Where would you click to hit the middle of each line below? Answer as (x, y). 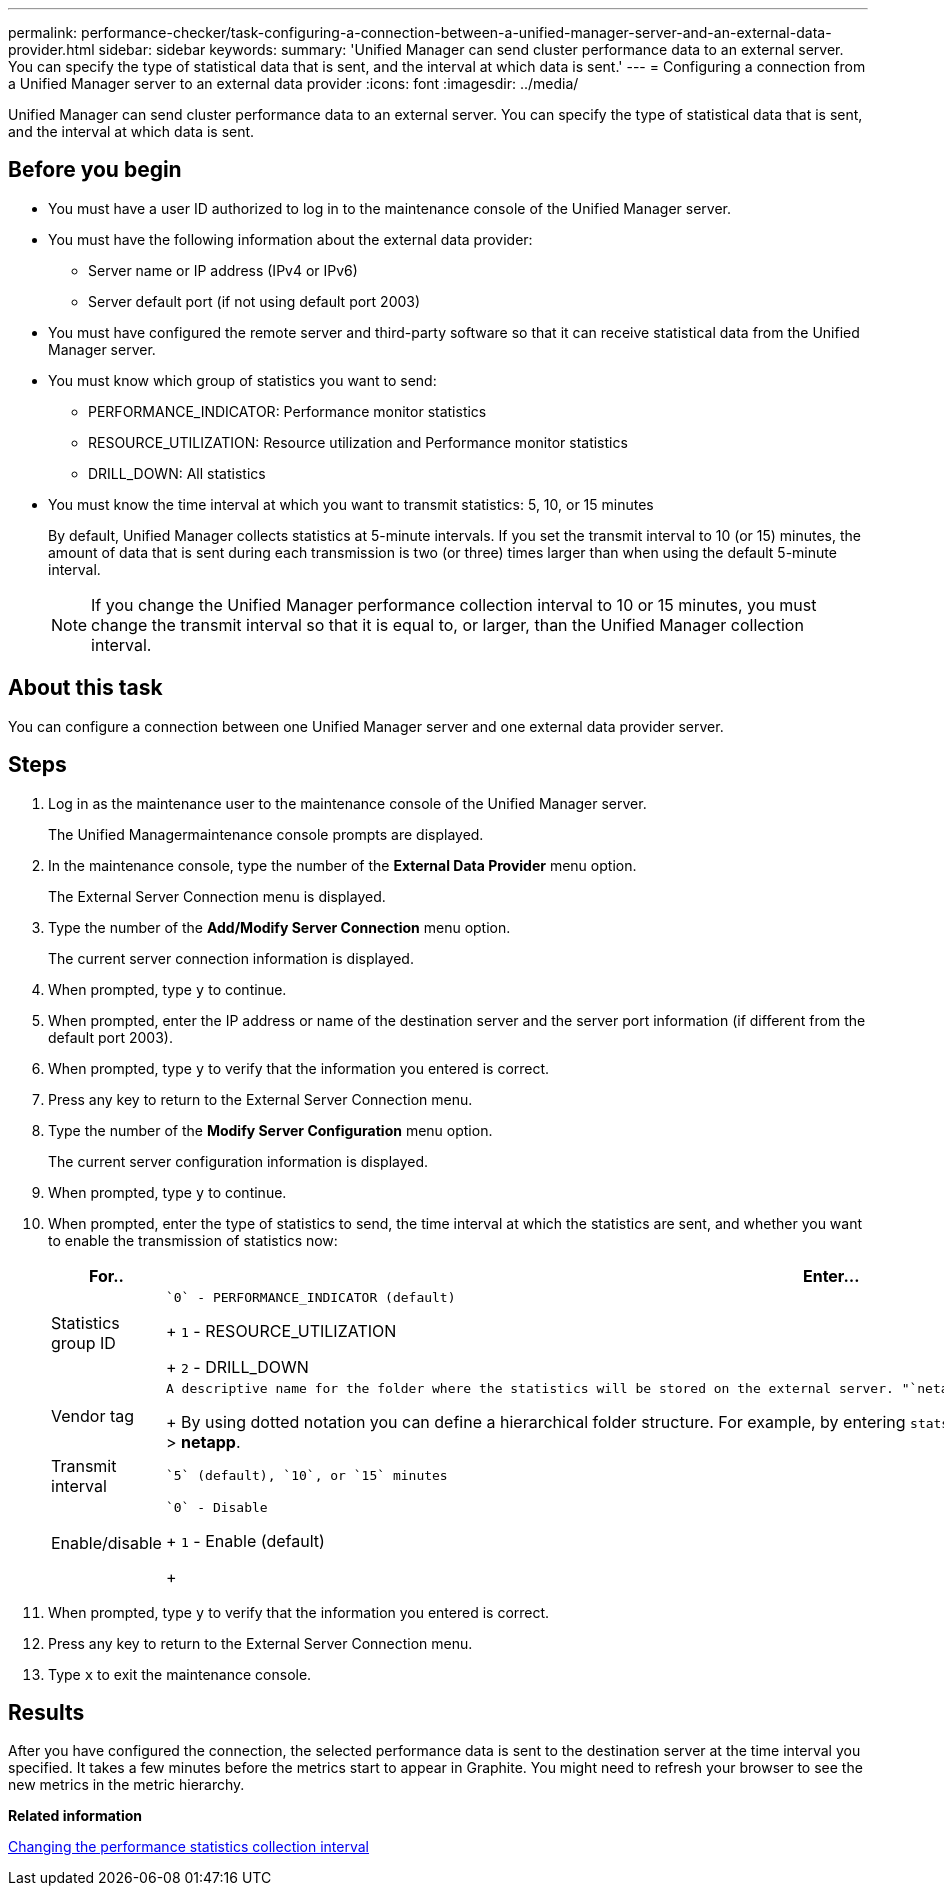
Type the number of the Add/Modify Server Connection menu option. (279, 927)
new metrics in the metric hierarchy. (126, 1785)
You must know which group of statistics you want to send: (242, 380)
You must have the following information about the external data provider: (290, 239)
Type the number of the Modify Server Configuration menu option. (270, 1130)
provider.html (51, 49)
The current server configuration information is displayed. (238, 1161)
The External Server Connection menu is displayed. (217, 896)
